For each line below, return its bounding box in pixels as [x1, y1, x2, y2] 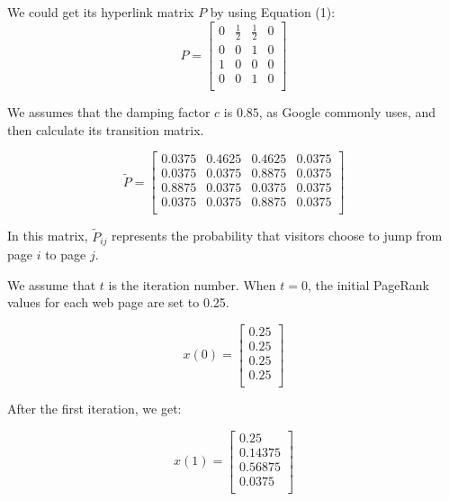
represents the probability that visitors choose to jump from [112, 226, 443, 245]
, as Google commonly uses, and [258, 103, 436, 122]
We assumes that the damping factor [7, 103, 211, 122]
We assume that [7, 275, 96, 294]
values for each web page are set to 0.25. [7, 293, 229, 312]
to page [45, 245, 86, 264]
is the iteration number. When [108, 275, 276, 294]
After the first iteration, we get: [7, 399, 182, 418]
